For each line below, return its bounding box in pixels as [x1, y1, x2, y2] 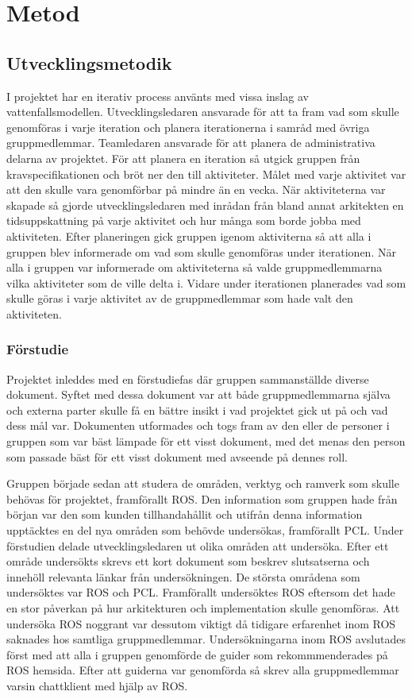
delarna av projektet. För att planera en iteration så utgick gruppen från [6, 149, 360, 166]
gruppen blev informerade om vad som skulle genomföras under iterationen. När [6, 243, 396, 260]
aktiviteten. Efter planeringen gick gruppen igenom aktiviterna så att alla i [6, 227, 372, 244]
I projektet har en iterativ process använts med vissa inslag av [6, 87, 309, 104]
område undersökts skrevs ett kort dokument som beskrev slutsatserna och [6, 553, 370, 570]
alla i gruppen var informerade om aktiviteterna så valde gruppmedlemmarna [6, 259, 383, 276]
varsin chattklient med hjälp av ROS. [6, 677, 188, 693]
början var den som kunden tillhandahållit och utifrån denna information [6, 506, 363, 523]
